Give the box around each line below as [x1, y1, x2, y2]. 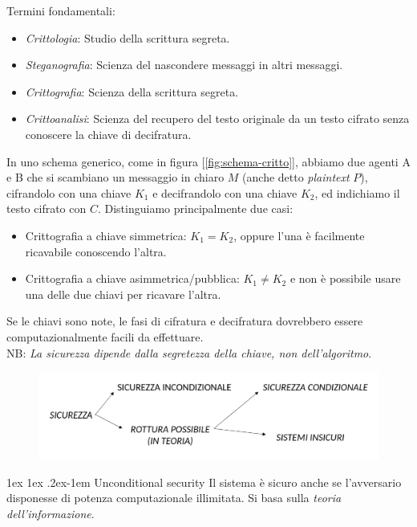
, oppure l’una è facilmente [233, 227, 365, 243]
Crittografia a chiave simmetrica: [25, 227, 187, 243]
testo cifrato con [6, 200, 87, 217]
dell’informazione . [6, 505, 95, 521]
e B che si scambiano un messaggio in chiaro [6, 169, 225, 186]
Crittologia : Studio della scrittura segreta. [25, 29, 230, 46]
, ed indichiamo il [314, 184, 400, 201]
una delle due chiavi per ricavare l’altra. [25, 285, 221, 302]
